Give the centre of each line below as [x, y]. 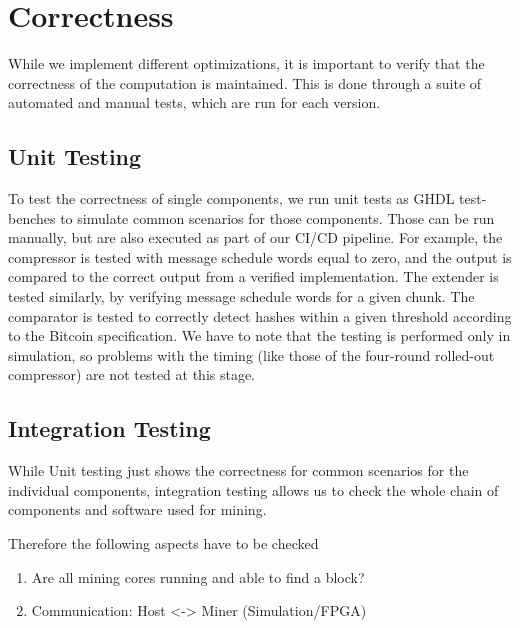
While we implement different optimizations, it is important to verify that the [246, 63]
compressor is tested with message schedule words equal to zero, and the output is [260, 256]
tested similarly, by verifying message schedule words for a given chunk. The [241, 296]
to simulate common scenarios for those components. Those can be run [277, 217]
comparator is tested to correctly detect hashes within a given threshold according [260, 315]
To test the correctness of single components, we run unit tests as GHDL [231, 198]
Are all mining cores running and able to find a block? [198, 576]
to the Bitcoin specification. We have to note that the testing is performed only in [259, 335]
